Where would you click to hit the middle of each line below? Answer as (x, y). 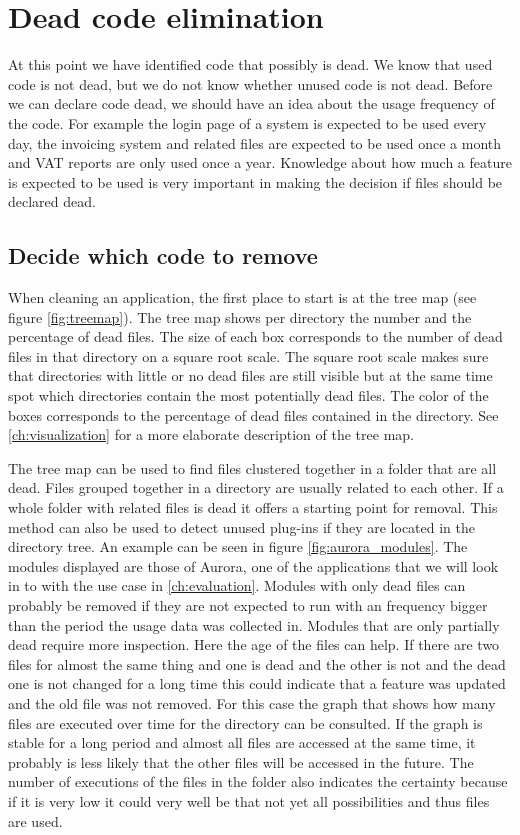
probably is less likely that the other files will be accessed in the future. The (241, 761)
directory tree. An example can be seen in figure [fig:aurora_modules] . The (238, 546)
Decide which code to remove (163, 255)
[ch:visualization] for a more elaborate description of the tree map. (211, 434)
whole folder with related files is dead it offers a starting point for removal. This (253, 507)
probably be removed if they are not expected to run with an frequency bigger (248, 604)
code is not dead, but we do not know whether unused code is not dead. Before (250, 83)
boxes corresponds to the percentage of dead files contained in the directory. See (253, 414)
